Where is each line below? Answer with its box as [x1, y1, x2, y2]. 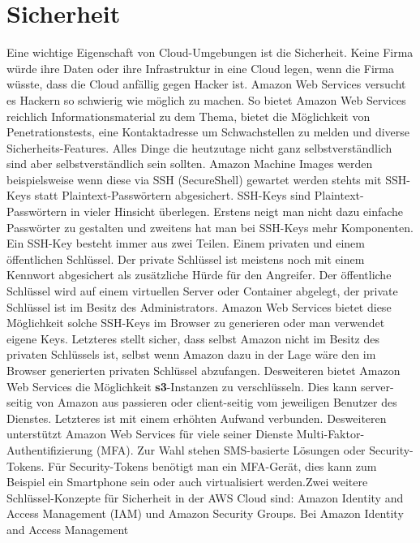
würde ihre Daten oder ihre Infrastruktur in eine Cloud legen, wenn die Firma [6, 59, 394, 76]
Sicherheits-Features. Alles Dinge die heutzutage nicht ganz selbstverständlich [6, 139, 392, 156]
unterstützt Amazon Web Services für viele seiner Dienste [6, 425, 293, 442]
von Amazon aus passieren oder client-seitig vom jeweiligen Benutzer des [36, 394, 397, 411]
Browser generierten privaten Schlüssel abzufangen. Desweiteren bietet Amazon [6, 362, 401, 378]
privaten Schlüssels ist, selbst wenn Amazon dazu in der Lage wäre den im [6, 346, 376, 363]
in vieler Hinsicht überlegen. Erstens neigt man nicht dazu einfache [70, 203, 404, 220]
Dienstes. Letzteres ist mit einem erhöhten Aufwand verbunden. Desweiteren [6, 409, 387, 426]
